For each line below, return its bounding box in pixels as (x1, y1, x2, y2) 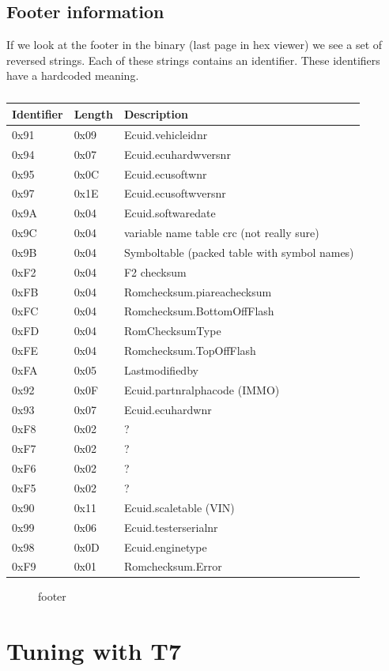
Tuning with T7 (6, 635, 181, 667)
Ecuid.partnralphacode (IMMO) (123, 381, 280, 398)
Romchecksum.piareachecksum (123, 283, 272, 300)
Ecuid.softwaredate (123, 205, 216, 221)
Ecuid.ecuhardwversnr (123, 145, 231, 162)
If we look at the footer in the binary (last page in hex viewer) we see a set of (6, 36, 383, 53)
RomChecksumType (123, 322, 221, 339)
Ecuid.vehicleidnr (123, 126, 208, 142)
